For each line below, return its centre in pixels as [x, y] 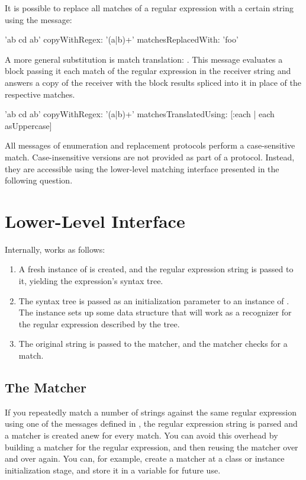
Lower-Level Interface [95, 220]
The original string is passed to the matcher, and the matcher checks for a [153, 344]
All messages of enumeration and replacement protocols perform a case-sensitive [150, 145]
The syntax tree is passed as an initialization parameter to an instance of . [154, 300]
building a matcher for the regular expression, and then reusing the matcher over [152, 447]
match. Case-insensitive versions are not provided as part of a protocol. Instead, [150, 157]
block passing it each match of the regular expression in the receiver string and [148, 71]
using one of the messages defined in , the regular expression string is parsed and [151, 423]
